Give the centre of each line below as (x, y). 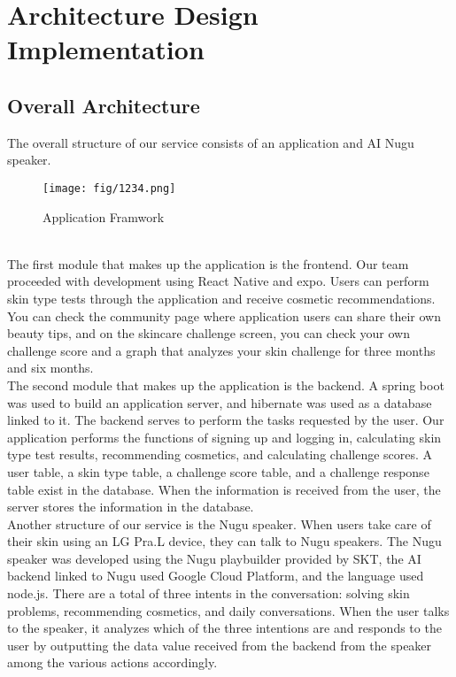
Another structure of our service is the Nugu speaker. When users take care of (219, 523)
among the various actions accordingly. (112, 662)
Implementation (106, 49)
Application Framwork (104, 216)
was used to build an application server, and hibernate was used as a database (220, 402)
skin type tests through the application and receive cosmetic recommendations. (221, 298)
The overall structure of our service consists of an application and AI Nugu (211, 142)
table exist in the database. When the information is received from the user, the (224, 489)
